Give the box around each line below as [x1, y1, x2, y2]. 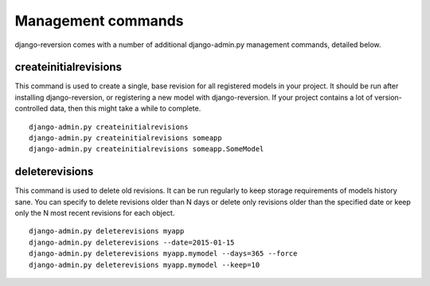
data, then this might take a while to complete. [49, 104, 201, 113]
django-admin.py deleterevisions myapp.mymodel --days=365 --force [29, 249, 298, 258]
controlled [14, 104, 49, 113]
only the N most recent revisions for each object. [14, 208, 175, 218]
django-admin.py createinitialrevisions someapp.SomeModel [29, 144, 264, 154]
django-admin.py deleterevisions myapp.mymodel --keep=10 [29, 260, 260, 269]
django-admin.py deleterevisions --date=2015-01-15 [29, 237, 235, 247]
